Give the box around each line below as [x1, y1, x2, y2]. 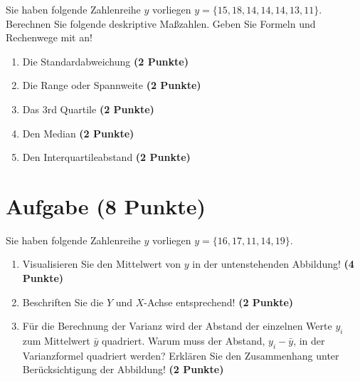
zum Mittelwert [22, 333, 90, 348]
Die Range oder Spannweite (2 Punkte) [22, 78, 201, 93]
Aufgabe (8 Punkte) [6, 191, 206, 220]
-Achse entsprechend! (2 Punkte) [144, 294, 294, 309]
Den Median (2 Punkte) [22, 125, 134, 140]
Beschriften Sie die [22, 294, 104, 309]
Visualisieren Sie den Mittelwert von [22, 256, 181, 271]
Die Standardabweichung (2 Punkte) [22, 53, 189, 68]
